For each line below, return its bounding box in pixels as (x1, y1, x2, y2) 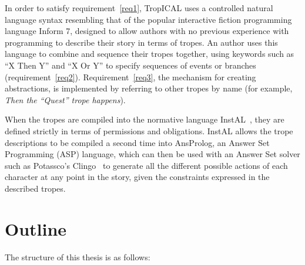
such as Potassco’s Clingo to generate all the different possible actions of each (5, 159, 288, 171)
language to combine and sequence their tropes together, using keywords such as (5, 47, 294, 60)
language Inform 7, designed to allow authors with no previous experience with (5, 25, 289, 37)
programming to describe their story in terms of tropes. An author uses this (5, 36, 278, 48)
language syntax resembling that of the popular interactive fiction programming (5, 13, 292, 25)
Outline (5, 216, 67, 240)
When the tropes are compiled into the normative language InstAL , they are (5, 113, 284, 125)
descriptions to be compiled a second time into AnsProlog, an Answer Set (5, 136, 270, 148)
